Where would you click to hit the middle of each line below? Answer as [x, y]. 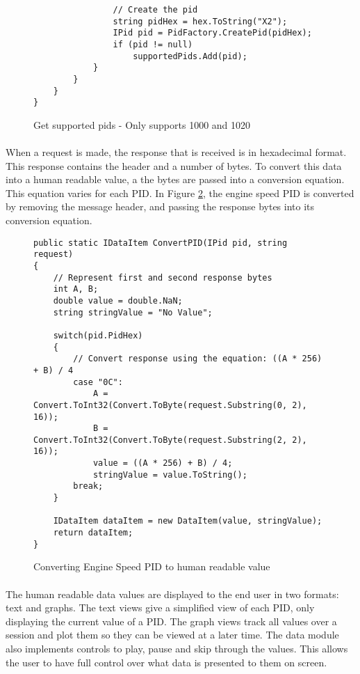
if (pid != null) [153, 44]
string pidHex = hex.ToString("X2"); [200, 21]
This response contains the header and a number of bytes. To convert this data [174, 165]
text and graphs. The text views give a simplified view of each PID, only [160, 608]
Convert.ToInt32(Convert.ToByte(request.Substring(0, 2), [170, 405]
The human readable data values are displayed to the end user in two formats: [172, 594]
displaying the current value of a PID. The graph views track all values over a [171, 621]
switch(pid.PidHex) [98, 335]
